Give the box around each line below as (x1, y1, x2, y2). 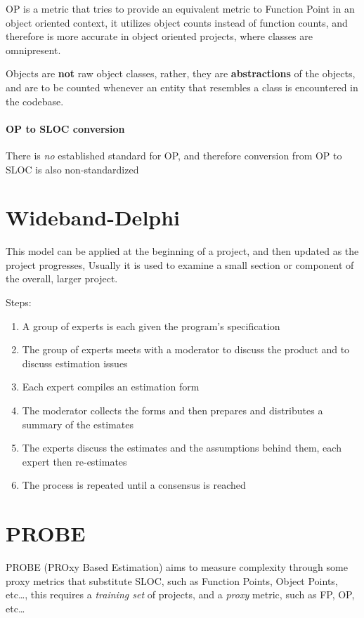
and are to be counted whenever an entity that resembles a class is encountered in (6, 79, 358, 94)
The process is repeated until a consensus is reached (22, 478, 246, 492)
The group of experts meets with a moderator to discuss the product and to (22, 342, 350, 357)
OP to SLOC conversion (6, 121, 125, 136)
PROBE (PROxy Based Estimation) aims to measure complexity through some (6, 560, 348, 574)
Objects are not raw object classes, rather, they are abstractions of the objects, (6, 66, 356, 81)
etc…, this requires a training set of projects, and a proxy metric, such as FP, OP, (6, 587, 355, 602)
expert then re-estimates (22, 454, 127, 468)
